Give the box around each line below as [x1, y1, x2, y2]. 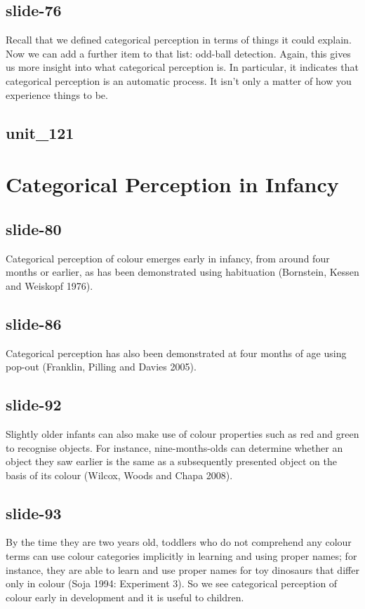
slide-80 [6, 217, 62, 239]
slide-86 [6, 312, 62, 334]
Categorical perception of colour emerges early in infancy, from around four [6, 250, 330, 265]
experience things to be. [6, 87, 108, 102]
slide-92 [6, 394, 62, 415]
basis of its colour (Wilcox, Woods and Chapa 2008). [6, 467, 233, 482]
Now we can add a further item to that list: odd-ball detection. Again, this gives [6, 46, 351, 60]
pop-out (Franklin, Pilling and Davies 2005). [6, 359, 197, 374]
